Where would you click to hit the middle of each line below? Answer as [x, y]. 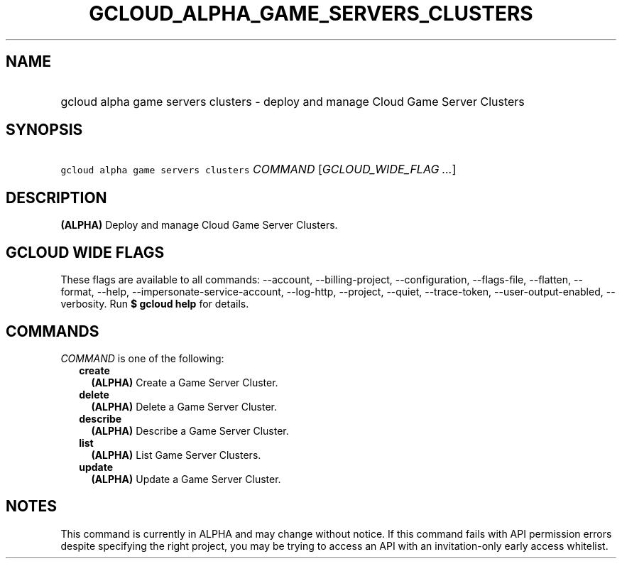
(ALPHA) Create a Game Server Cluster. [185, 382]
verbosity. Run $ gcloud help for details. [155, 304]
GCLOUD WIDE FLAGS [85, 252]
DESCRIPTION [56, 197]
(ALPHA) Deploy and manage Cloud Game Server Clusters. [199, 225]
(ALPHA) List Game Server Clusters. [176, 455]
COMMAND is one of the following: [142, 358]
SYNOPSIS [44, 130]
